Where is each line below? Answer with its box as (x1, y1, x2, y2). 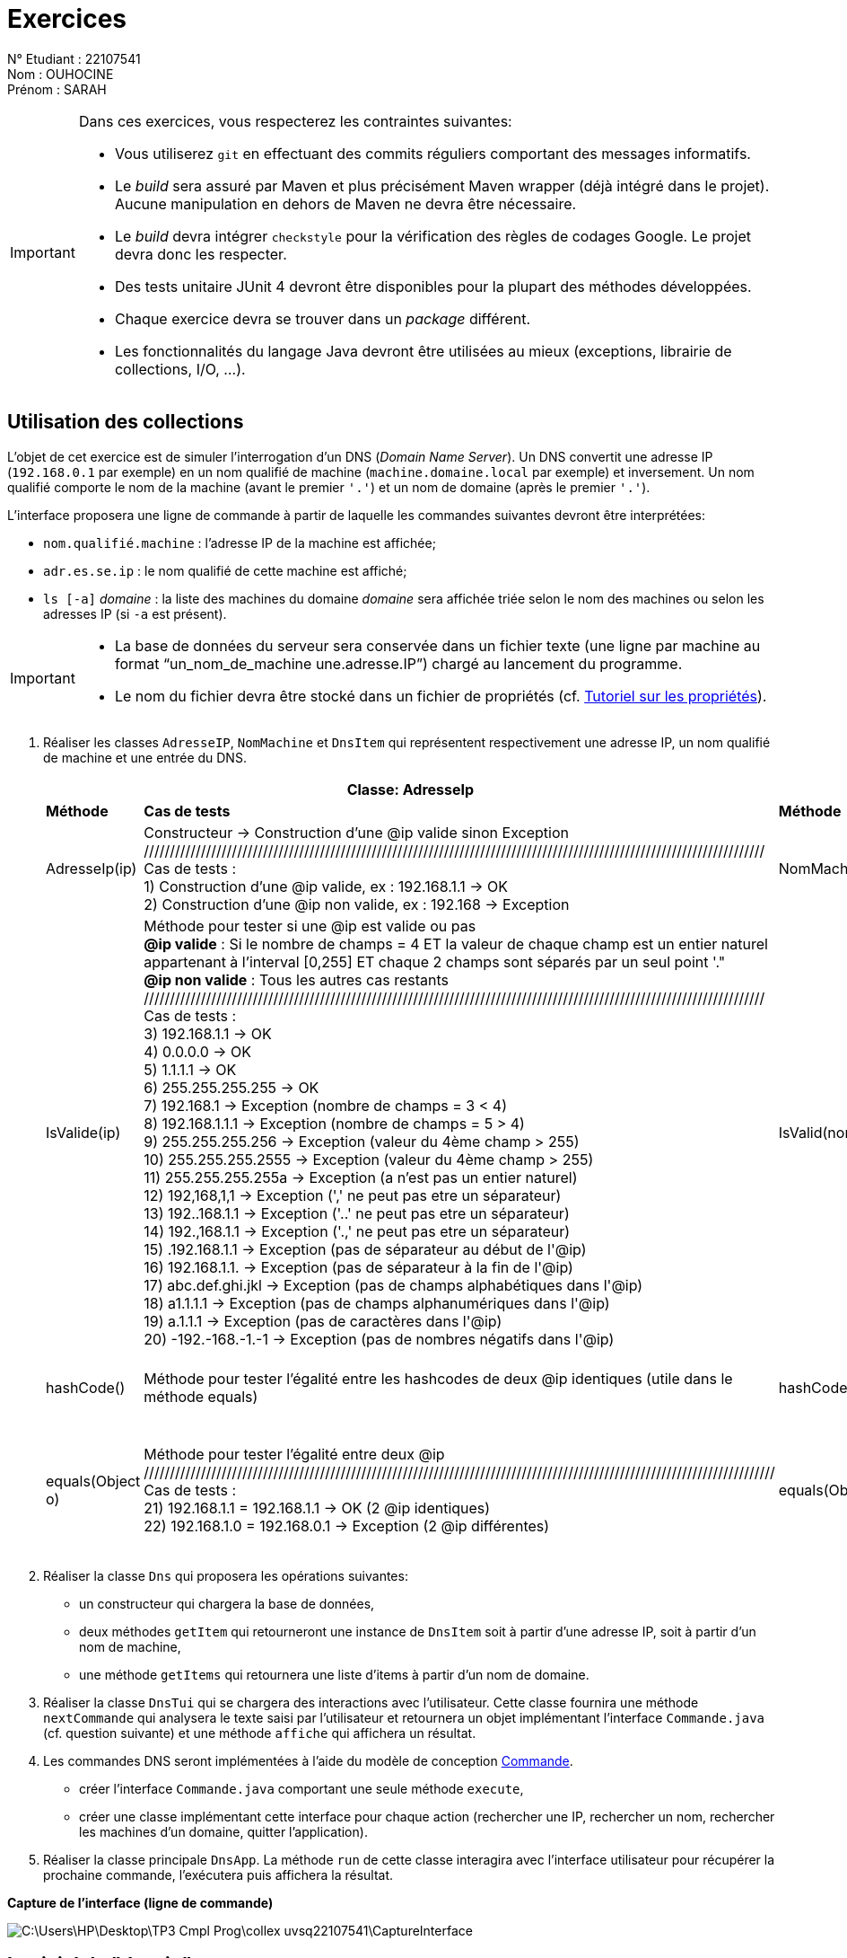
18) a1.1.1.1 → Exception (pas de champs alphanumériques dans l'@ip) (144, 1293, 610, 1312)
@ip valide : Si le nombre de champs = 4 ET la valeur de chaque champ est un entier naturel (144, 934, 768, 953)
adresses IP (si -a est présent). (43, 605, 227, 622)
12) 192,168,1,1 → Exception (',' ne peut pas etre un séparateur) (144, 1186, 562, 1204)
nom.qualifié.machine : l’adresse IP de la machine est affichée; (43, 534, 436, 551)
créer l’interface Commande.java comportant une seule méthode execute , (79, 1780, 524, 1796)
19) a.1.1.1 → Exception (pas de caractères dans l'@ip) (144, 1311, 502, 1330)
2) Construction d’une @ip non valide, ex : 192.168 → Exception (144, 895, 570, 913)
